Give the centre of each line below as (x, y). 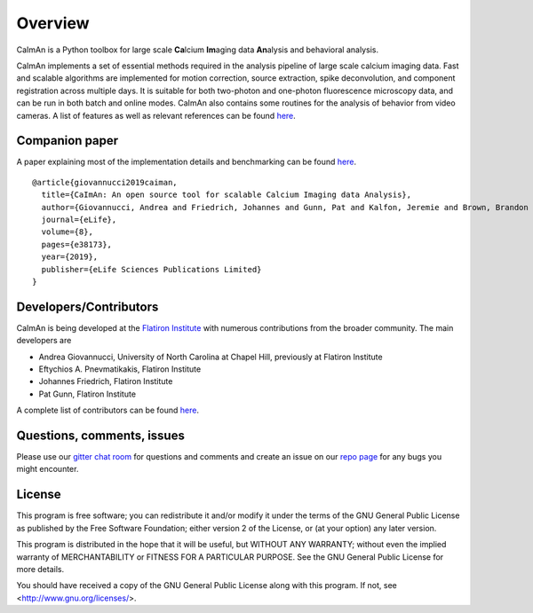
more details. (40, 569)
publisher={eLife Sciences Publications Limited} (151, 269)
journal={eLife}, (79, 219)
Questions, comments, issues (101, 435)
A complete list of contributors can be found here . (108, 410)
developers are (44, 341)
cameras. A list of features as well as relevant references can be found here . (156, 115)
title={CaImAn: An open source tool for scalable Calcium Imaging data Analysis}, (227, 195)
